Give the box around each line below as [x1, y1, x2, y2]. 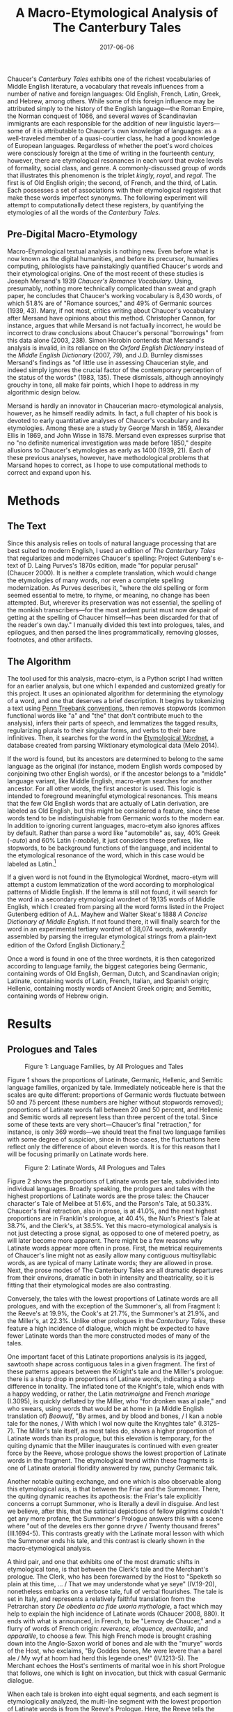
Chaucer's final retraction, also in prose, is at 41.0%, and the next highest [7, 1206, 217, 1215]
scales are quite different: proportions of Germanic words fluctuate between [7, 1091, 226, 1099]
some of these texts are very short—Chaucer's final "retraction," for [7, 1120, 202, 1128]
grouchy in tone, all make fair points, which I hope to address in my [7, 381, 200, 389]
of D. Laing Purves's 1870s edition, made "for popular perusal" [19, 561, 199, 570]
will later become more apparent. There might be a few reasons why [7, 1236, 203, 1244]
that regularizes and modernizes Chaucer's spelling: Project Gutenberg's [7, 554, 216, 562]
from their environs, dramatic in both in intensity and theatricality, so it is [7, 1273, 214, 1282]
